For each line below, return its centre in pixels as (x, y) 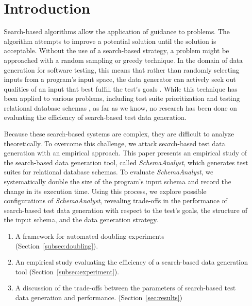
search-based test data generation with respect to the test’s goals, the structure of (126, 210)
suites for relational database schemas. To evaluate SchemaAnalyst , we (109, 172)
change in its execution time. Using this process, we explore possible (105, 191)
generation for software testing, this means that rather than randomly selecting (122, 69)
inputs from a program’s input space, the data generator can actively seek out (120, 79)
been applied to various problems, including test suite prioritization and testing (122, 98)
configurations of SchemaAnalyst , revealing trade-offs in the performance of (116, 201)
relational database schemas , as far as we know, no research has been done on (121, 107)
